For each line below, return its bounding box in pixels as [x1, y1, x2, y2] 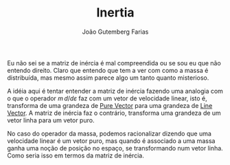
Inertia [95, 5, 135, 21]
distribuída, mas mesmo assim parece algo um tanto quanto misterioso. [7, 74, 209, 82]
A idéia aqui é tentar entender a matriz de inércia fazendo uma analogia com [7, 87, 223, 95]
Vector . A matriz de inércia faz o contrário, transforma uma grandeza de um [7, 109, 221, 117]
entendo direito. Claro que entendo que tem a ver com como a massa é [7, 66, 209, 74]
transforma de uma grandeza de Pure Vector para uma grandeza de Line [7, 101, 213, 109]
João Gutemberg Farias [82, 27, 149, 36]
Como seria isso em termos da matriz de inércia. [7, 151, 144, 159]
